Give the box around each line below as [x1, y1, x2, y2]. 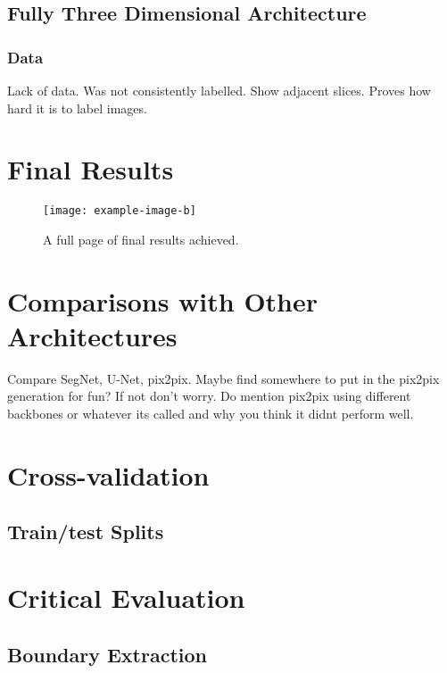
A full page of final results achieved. [43, 229, 239, 248]
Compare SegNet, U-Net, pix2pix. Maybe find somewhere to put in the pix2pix [7, 369, 440, 387]
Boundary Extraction [7, 640, 208, 668]
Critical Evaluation [7, 579, 245, 615]
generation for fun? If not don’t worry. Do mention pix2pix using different [7, 386, 411, 405]
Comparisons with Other [7, 282, 319, 319]
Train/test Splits [7, 518, 164, 545]
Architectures [7, 317, 178, 353]
